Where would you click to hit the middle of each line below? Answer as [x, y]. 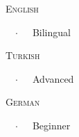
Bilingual [51, 32]
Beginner [51, 125]
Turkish [23, 55]
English [22, 8]
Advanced [53, 78]
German [23, 102]
